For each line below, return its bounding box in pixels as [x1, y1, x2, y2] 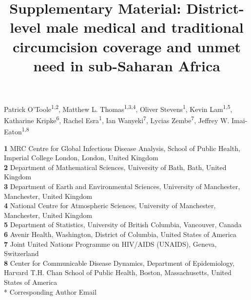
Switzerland [4, 248, 39, 258]
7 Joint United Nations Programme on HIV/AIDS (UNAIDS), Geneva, [4, 238, 217, 249]
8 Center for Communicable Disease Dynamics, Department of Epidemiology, [4, 257, 235, 268]
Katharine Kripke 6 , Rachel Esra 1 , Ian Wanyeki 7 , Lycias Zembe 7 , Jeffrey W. [4, 114, 230, 125]
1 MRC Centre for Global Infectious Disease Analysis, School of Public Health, [4, 143, 240, 153]
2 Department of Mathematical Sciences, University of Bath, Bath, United [4, 162, 227, 172]
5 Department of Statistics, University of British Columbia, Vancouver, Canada [4, 219, 242, 230]
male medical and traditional [46, 17, 244, 37]
